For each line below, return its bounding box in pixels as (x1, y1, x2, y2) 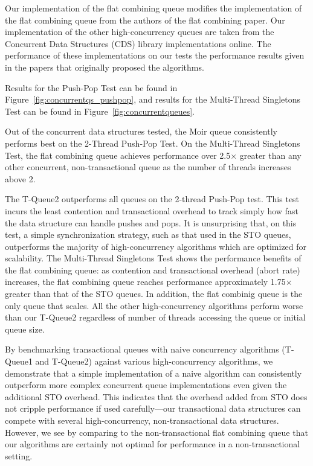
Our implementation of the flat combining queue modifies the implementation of (5, 2, 302, 14)
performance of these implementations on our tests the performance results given (5, 49, 305, 62)
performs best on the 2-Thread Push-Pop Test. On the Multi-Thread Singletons (5, 136, 300, 149)
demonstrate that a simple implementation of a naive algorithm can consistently (5, 366, 302, 379)
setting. (5, 449, 33, 462)
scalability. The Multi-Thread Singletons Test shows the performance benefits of (5, 252, 302, 264)
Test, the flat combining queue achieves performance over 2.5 (5, 148, 231, 161)
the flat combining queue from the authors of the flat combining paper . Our (5, 13, 285, 26)
